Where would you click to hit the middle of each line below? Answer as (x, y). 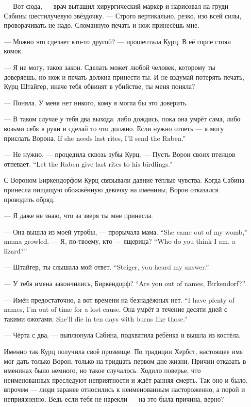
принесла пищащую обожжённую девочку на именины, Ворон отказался (111, 189)
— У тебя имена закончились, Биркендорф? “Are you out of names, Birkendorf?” (125, 283)
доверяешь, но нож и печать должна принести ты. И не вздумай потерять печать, (124, 76)
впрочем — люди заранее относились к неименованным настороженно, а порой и (125, 389)
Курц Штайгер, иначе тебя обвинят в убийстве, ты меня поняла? (100, 86)
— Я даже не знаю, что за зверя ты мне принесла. (79, 215)
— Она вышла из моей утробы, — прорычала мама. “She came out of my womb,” (126, 231)
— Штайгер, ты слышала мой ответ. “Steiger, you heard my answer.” (107, 267)
